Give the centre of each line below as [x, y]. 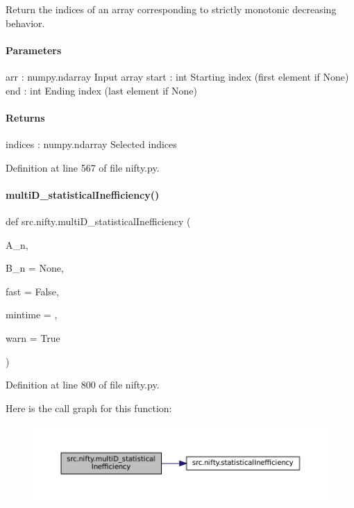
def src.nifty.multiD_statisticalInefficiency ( [98, 221]
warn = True [33, 337]
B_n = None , [35, 268]
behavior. [25, 23]
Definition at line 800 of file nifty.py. [83, 385]
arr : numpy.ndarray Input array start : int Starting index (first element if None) [177, 76]
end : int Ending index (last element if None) [102, 90]
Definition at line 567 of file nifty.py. [83, 167]
